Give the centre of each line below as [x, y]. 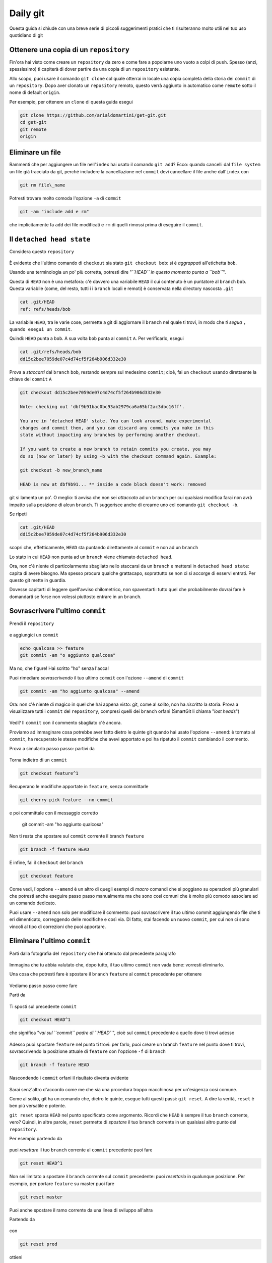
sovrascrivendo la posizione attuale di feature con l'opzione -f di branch [87, 1051]
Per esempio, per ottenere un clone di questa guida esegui [71, 102]
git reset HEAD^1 [41, 1163]
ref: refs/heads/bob [45, 309]
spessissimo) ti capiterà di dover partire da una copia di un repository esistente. [95, 69]
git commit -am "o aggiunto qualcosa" [68, 655]
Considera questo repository [42, 251]
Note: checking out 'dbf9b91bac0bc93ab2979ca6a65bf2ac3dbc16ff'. [102, 406]
